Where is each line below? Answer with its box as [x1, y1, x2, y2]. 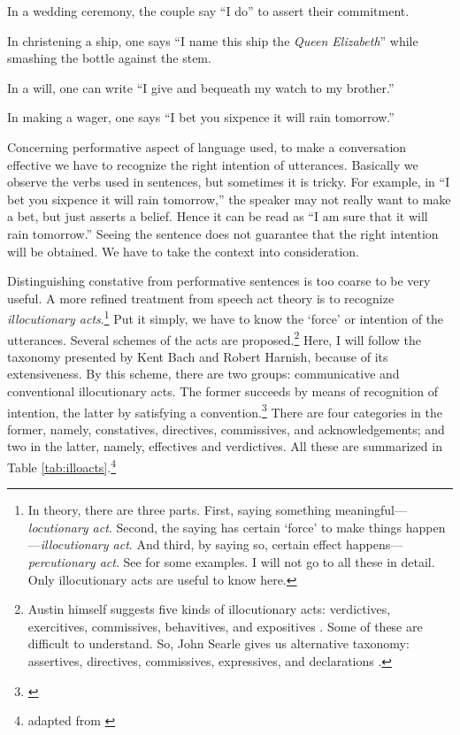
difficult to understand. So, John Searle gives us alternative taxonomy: [27, 634, 410, 653]
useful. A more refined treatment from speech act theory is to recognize [7, 288, 395, 307]
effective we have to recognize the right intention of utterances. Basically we [7, 155, 418, 173]
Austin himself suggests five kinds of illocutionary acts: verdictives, [27, 600, 391, 618]
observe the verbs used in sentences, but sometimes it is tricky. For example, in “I [7, 172, 450, 191]
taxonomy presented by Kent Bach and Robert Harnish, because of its [7, 347, 388, 365]
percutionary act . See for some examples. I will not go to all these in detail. [27, 553, 435, 571]
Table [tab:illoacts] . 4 [7, 456, 117, 476]
